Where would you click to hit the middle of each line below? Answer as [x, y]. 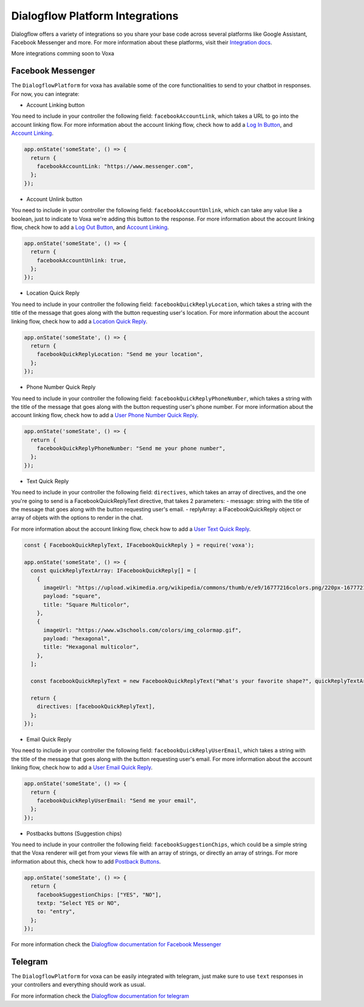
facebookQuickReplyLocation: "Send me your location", [120, 354]
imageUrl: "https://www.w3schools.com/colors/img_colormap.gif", [143, 630]
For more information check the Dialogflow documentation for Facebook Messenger [116, 944]
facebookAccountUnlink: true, [82, 260]
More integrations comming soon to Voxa [63, 53]
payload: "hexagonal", [77, 639]
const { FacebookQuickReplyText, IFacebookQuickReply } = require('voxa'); [139, 545]
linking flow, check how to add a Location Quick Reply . [79, 321]
